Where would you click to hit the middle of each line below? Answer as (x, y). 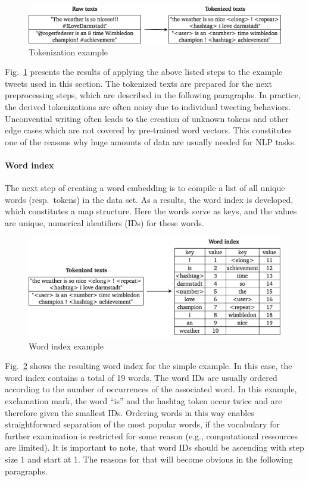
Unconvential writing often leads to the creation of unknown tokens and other (147, 118)
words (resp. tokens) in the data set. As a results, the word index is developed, (149, 199)
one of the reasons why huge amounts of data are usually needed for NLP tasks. (151, 141)
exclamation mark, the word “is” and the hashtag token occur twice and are (143, 401)
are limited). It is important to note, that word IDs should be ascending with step (154, 447)
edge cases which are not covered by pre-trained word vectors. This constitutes (148, 130)
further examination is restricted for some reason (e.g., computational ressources (151, 435)
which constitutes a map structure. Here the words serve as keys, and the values (151, 211)
